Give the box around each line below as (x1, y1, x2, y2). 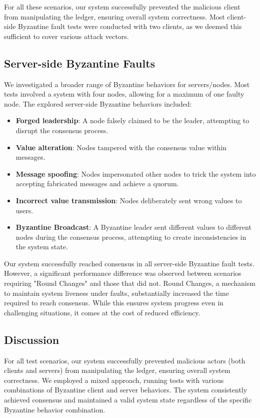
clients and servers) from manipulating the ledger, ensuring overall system (4, 365, 230, 375)
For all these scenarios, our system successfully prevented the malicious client (4, 2, 240, 12)
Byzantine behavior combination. (4, 404, 105, 414)
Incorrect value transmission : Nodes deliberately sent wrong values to (15, 195, 242, 205)
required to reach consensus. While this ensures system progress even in (4, 297, 223, 308)
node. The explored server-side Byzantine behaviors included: (4, 98, 192, 109)
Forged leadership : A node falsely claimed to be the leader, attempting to (15, 115, 249, 126)
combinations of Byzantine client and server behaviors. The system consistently (4, 384, 247, 395)
